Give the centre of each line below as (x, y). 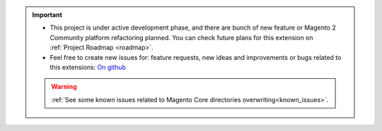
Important (47, 15)
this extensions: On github (88, 67)
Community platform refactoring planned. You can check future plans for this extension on (182, 37)
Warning (64, 87)
